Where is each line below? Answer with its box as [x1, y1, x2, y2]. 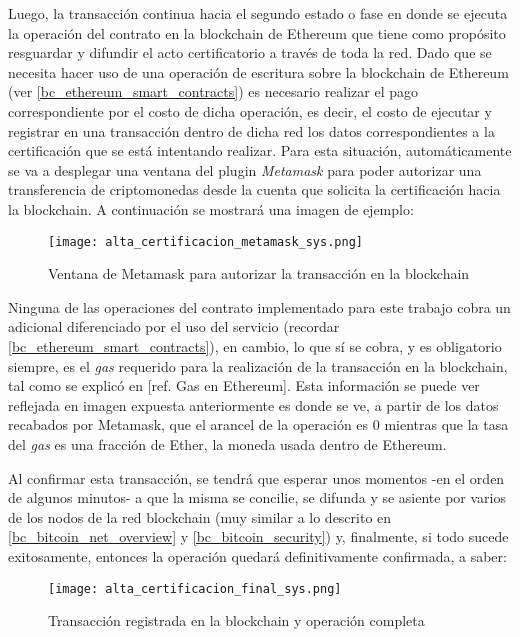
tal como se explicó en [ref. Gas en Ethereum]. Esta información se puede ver [8, 375, 480, 396]
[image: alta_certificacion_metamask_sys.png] [48, 234, 363, 249]
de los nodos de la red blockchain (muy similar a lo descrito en [8, 506, 392, 527]
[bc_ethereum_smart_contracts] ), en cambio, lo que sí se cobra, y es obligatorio [8, 335, 502, 356]
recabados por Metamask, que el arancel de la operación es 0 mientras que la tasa [8, 414, 509, 435]
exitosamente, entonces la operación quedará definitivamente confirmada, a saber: [8, 545, 507, 566]
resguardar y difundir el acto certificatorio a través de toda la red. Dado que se [8, 42, 492, 63]
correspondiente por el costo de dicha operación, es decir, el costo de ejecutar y [8, 100, 492, 121]
